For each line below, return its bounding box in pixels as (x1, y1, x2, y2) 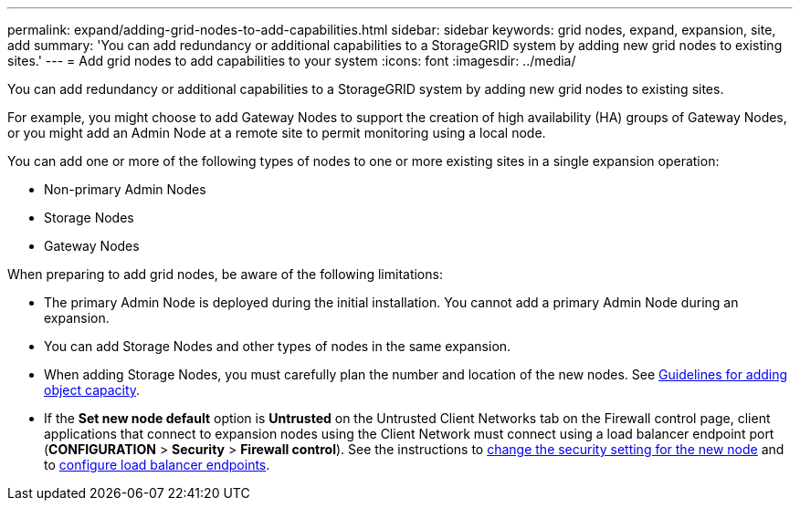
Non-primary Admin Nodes (44, 181, 206, 197)
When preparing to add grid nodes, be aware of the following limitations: (7, 266, 443, 282)
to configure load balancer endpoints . (44, 457, 270, 472)
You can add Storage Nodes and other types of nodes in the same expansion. (44, 338, 511, 354)
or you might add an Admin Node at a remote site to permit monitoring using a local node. (7, 125, 546, 140)
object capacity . (44, 382, 141, 398)
